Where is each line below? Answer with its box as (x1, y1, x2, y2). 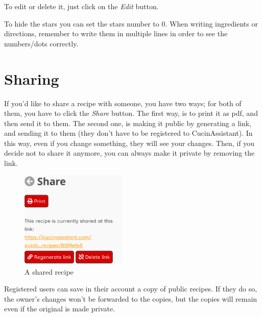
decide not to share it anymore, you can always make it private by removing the (4, 148, 255, 158)
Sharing (4, 68, 59, 89)
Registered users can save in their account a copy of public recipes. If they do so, (4, 283, 257, 294)
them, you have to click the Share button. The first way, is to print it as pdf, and (4, 108, 258, 118)
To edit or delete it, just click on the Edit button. (4, 1, 159, 11)
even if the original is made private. (4, 303, 115, 314)
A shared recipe (25, 266, 74, 277)
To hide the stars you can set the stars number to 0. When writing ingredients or (4, 18, 258, 29)
